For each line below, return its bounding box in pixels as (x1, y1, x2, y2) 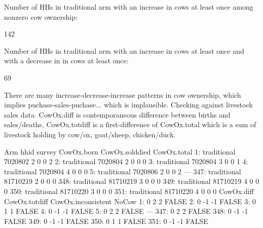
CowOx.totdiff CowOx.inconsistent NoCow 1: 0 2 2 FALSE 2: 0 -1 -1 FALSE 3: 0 (4, 196, 256, 206)
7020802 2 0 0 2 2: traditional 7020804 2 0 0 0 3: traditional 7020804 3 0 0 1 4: (4, 156, 248, 167)
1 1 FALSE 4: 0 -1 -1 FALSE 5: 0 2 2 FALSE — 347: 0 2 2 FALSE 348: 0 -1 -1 (4, 206, 248, 216)
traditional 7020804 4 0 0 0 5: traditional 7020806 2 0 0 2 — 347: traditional (4, 166, 241, 176)
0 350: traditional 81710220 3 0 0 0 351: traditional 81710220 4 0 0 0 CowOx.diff (4, 185, 254, 196)
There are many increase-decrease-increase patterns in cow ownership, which (4, 89, 241, 100)
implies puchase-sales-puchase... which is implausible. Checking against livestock (4, 99, 253, 110)
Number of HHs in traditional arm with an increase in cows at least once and (4, 45, 244, 56)
